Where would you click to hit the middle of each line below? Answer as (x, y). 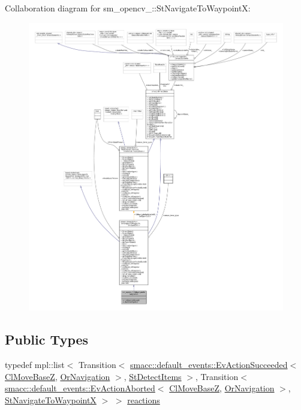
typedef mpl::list (35, 365)
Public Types (47, 339)
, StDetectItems (153, 376)
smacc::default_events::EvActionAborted (80, 388)
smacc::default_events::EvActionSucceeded (209, 365)
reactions (144, 399)
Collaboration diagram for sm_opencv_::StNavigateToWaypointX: (128, 8)
